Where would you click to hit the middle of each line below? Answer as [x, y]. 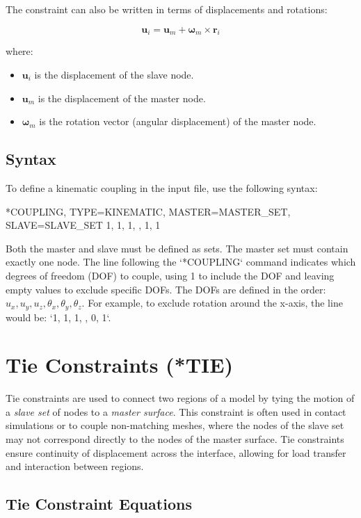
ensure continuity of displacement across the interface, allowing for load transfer [176, 452]
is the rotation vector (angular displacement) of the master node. [178, 121]
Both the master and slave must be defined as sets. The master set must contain [177, 248]
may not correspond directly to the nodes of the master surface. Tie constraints [175, 439]
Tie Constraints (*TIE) [120, 365]
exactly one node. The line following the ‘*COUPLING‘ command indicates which [181, 262]
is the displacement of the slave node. [114, 74]
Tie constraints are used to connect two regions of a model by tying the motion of [180, 398]
